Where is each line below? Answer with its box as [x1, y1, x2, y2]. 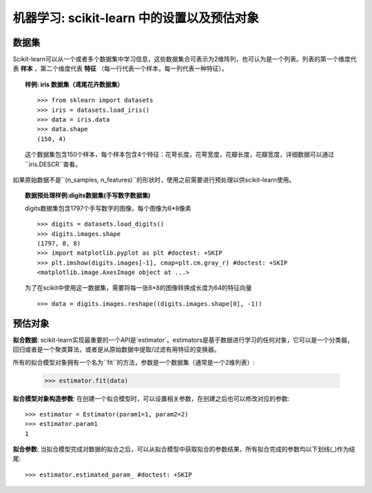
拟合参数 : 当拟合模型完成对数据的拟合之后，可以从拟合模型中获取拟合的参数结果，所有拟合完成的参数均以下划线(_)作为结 [12, 445, 355, 454]
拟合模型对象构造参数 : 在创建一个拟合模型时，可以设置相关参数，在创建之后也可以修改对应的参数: [12, 394, 290, 403]
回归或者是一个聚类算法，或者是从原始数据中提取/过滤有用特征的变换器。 [12, 345, 220, 354]
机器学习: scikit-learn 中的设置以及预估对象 [12, 10, 259, 26]
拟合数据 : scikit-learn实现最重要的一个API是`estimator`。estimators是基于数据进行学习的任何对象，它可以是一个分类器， [12, 336, 354, 344]
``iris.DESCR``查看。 [25, 159, 82, 168]
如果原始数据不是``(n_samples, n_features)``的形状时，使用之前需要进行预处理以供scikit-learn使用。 [12, 175, 296, 184]
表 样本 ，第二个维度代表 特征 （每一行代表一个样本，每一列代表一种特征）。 [12, 64, 228, 72]
